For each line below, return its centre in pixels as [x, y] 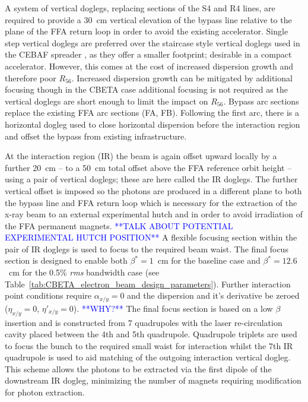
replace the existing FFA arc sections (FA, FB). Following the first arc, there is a [152, 113]
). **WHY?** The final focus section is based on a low [173, 308]
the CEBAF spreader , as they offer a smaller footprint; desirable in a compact [148, 54]
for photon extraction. [45, 392]
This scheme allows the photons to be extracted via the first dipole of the [138, 368]
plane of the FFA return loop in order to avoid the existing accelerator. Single [147, 31]
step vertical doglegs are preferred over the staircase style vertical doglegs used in [153, 42]
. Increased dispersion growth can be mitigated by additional [182, 77]
